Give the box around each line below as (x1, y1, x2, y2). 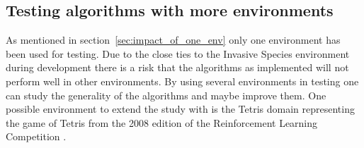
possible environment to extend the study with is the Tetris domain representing (6, 101, 355, 116)
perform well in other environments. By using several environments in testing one (6, 73, 359, 88)
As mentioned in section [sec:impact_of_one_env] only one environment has (6, 32, 341, 47)
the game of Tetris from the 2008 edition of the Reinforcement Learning (6, 115, 318, 130)
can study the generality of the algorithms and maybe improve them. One (6, 87, 326, 102)
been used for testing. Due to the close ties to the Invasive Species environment (6, 46, 350, 61)
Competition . (6, 129, 67, 144)
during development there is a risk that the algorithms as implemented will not (6, 60, 349, 75)
